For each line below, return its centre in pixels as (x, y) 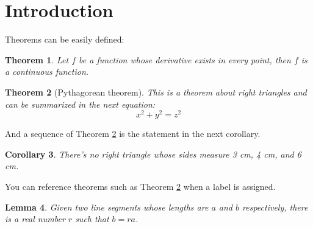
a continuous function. (47, 72)
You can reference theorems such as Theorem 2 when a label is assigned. (140, 186)
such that (92, 219)
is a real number (35, 219)
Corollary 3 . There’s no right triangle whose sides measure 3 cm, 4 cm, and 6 (153, 154)
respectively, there (275, 207)
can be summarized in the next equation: (80, 104)
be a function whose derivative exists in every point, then (185, 59)
